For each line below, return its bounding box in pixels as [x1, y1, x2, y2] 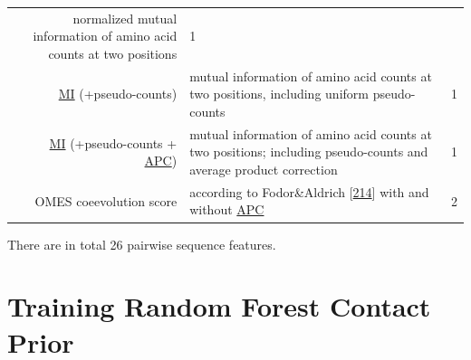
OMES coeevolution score [34, 191, 178, 210]
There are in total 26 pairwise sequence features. [7, 234, 276, 253]
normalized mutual [72, 8, 178, 27]
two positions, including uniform [189, 84, 369, 103]
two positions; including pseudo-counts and [189, 142, 428, 161]
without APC [189, 200, 264, 219]
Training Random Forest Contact [7, 288, 431, 325]
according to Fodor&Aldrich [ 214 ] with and [189, 182, 429, 201]
